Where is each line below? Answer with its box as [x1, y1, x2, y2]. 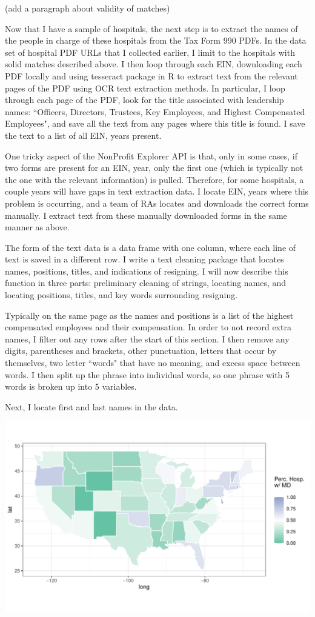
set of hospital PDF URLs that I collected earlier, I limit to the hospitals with [5, 45, 295, 58]
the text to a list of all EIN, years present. [5, 128, 162, 141]
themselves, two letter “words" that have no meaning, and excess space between [5, 356, 300, 369]
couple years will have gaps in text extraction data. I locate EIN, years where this [5, 185, 309, 198]
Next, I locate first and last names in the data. [5, 400, 178, 413]
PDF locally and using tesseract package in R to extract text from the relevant [5, 69, 298, 82]
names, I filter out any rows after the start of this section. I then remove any [5, 332, 290, 345]
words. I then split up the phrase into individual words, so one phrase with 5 [5, 368, 290, 381]
